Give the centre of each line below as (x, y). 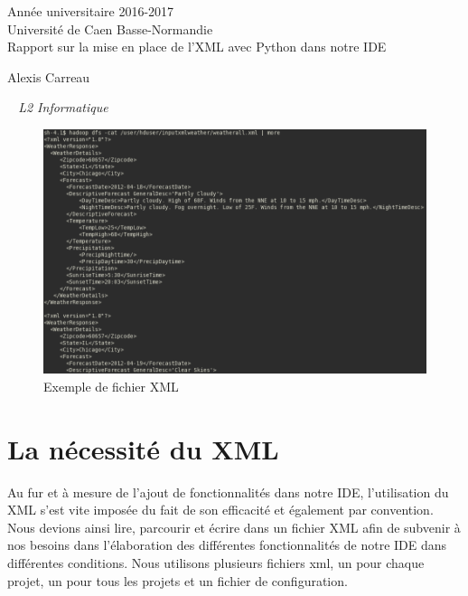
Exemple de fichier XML (111, 386)
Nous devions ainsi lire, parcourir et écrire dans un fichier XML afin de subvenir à (234, 527)
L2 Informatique (63, 107)
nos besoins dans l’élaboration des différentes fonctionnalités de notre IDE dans (227, 545)
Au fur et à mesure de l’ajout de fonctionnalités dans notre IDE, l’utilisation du (228, 492)
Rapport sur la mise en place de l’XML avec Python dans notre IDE (197, 47)
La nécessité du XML (143, 448)
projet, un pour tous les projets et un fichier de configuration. (178, 580)
